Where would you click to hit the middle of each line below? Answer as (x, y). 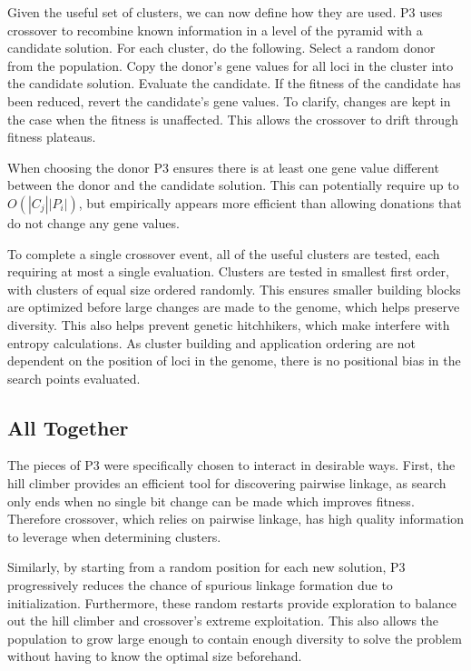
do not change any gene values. (93, 222)
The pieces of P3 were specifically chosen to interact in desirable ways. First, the (231, 465)
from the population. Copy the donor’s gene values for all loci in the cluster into (231, 65)
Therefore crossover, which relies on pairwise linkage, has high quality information (236, 519)
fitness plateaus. (52, 137)
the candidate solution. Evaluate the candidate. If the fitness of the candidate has (234, 83)
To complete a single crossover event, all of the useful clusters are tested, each (224, 253)
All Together (68, 427)
